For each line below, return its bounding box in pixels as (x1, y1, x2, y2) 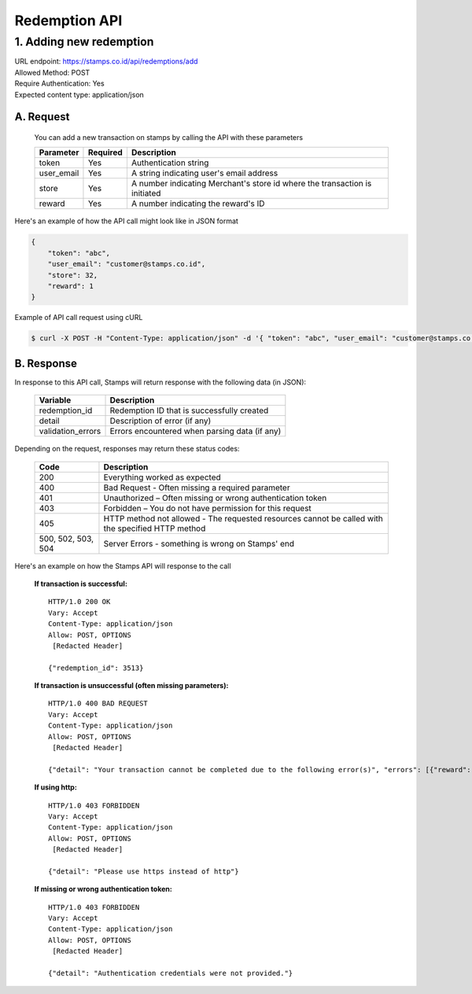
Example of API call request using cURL (14, 313, 143, 322)
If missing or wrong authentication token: (34, 885, 172, 894)
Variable (39, 395, 72, 406)
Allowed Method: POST (14, 68, 90, 77)
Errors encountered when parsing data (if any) (109, 425, 282, 436)
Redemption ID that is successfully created (109, 405, 269, 416)
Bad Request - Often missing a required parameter (103, 482, 290, 493)
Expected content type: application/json (14, 90, 145, 99)
